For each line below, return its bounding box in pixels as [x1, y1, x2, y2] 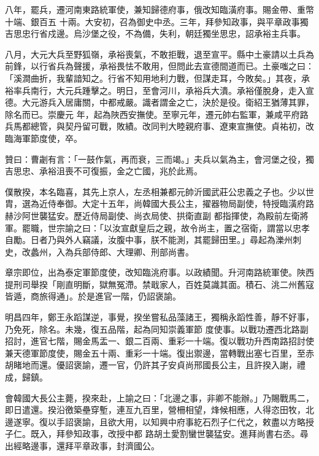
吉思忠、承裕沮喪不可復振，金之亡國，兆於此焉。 [5, 164, 202, 177]
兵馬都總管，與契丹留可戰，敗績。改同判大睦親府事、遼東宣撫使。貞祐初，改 [5, 120, 314, 133]
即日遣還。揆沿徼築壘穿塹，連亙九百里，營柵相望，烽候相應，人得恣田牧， [5, 403, 306, 416]
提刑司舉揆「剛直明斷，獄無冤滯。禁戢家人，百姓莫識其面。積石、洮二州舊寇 [5, 277, 314, 290]
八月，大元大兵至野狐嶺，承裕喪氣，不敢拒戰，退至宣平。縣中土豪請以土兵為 [5, 47, 314, 60]
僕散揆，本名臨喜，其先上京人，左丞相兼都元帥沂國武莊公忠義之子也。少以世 [5, 185, 314, 198]
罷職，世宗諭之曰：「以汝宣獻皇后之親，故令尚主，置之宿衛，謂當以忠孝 [21, 221, 310, 234]
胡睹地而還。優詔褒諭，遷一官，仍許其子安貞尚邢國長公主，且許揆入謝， [5, 358, 297, 371]
